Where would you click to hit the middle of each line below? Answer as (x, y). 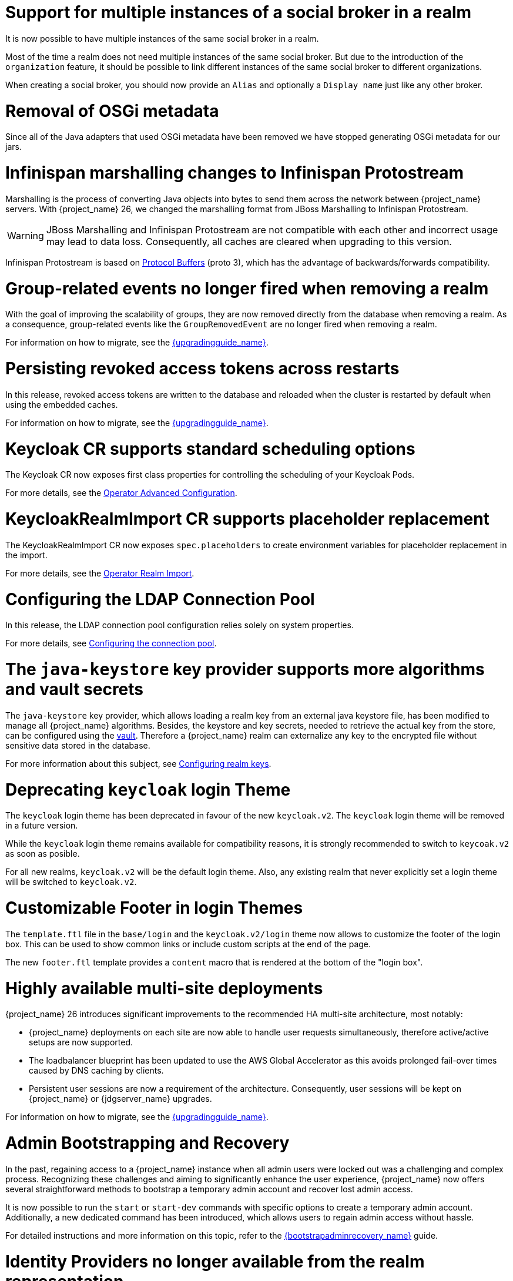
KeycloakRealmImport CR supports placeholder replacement (247, 519)
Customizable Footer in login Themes (154, 908)
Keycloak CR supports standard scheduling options (210, 449)
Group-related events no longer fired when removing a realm (247, 288)
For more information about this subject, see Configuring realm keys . (138, 763)
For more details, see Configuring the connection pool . (111, 643)
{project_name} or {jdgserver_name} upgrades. (120, 1099)
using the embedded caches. (62, 404)
